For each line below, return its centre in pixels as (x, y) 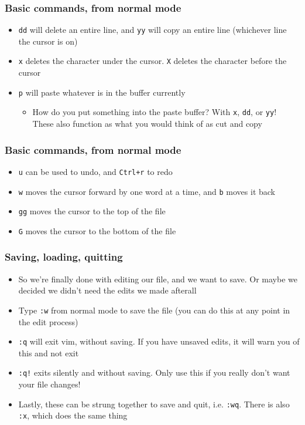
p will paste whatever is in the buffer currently (102, 92)
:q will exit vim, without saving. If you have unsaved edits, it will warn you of (159, 341)
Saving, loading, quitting (64, 257)
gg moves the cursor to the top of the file (92, 211)
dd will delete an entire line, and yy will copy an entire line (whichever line (152, 30)
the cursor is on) (48, 41)
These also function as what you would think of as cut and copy (147, 124)
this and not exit (49, 353)
